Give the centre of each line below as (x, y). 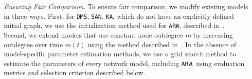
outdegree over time (34, 44)
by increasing (213, 34)
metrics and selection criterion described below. (75, 72)
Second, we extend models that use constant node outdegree (94, 34)
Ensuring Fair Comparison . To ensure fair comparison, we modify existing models (126, 6)
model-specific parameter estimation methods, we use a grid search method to (120, 54)
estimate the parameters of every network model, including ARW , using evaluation (124, 63)
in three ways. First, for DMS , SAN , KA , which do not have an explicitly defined (119, 16)
